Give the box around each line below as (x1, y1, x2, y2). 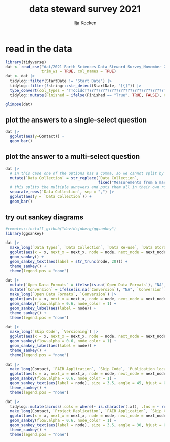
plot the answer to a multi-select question (5, 152, 140, 161)
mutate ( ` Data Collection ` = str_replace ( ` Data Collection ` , (10, 175, 139, 180)
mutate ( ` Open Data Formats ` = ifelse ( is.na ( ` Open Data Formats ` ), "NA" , (10, 282, 166, 288)
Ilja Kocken (73, 20, 97, 26)
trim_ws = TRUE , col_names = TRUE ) (41, 69, 116, 74)
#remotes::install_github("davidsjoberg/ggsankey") (5, 226, 116, 231)
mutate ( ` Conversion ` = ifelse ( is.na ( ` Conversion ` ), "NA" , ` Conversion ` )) (10, 287, 168, 292)
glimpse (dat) (5, 102, 33, 107)
